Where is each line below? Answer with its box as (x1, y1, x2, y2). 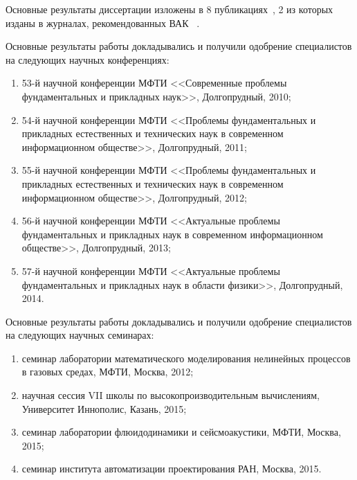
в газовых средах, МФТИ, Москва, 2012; (21, 364, 194, 379)
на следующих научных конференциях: (6, 52, 170, 66)
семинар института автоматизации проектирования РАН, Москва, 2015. (21, 461, 322, 476)
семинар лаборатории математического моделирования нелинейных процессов (21, 350, 351, 365)
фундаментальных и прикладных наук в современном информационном (21, 226, 323, 241)
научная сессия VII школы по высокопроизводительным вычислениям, (21, 388, 320, 402)
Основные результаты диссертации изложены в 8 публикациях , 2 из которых (6, 2, 333, 16)
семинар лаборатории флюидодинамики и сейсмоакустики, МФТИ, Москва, (21, 425, 341, 439)
